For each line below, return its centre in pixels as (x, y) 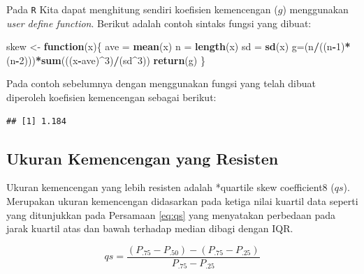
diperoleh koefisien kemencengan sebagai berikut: (111, 97)
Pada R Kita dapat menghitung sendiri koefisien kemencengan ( (142, 9)
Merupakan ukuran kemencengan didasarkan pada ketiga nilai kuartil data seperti (182, 201)
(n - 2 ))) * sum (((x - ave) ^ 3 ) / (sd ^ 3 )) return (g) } (106, 60)
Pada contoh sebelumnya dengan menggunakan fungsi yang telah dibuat (161, 83)
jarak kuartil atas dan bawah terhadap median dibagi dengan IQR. (150, 228)
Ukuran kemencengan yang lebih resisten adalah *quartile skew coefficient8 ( (170, 187)
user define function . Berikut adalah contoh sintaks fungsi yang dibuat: (159, 23)
